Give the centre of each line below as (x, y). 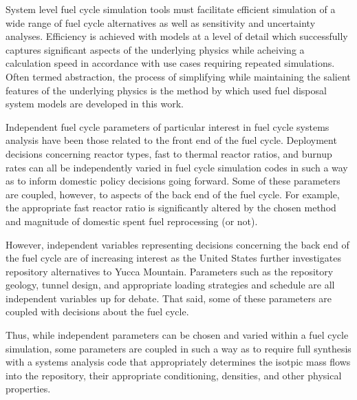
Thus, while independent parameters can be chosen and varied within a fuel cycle (177, 335)
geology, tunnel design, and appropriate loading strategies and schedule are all (170, 285)
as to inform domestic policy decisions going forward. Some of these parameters (173, 181)
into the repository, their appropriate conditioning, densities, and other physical (174, 375)
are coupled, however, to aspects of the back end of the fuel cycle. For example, (173, 194)
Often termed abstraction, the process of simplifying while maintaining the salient (178, 76)
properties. (28, 389)
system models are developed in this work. (95, 104)
